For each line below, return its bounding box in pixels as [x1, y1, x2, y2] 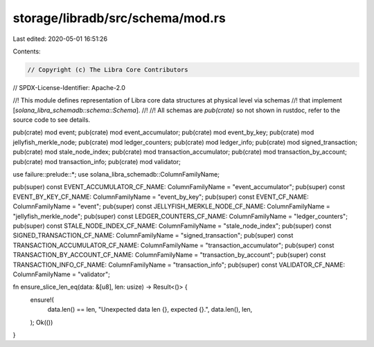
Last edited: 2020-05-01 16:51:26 [12, 35, 107, 43]
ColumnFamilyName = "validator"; [12, 270, 110, 278]
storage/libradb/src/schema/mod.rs [12, 10, 226, 26]
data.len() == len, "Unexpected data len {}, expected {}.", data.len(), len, [47, 305, 253, 314]
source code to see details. [12, 116, 91, 124]
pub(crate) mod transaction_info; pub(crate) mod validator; [12, 157, 181, 166]
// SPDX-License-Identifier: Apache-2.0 [12, 83, 126, 91]
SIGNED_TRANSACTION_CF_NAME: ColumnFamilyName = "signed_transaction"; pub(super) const [12, 231, 294, 240]
